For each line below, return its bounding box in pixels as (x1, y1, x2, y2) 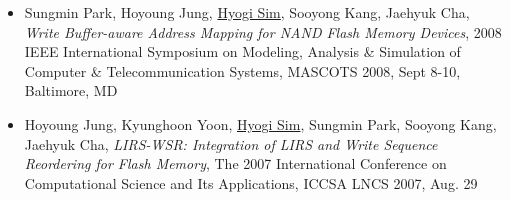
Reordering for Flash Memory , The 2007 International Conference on (24, 153, 447, 174)
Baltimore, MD (24, 80, 118, 101)
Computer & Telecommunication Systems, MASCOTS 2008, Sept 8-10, (24, 60, 461, 81)
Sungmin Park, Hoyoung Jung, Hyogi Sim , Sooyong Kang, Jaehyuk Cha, (24, 2, 470, 22)
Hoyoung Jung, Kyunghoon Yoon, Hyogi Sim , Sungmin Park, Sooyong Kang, (24, 113, 497, 134)
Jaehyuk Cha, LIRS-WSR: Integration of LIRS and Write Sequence (24, 133, 438, 154)
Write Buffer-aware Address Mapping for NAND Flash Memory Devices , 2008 (24, 21, 502, 42)
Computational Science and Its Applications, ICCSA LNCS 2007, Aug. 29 (24, 172, 478, 193)
